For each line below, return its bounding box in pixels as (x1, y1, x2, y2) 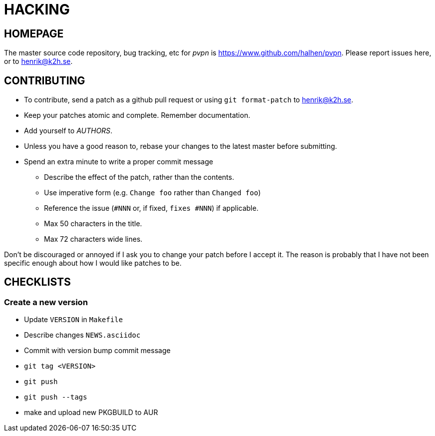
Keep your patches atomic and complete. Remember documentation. (24, 111, 250, 120)
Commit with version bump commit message (24, 346, 171, 355)
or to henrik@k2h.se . (4, 57, 73, 66)
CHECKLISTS (4, 276, 71, 289)
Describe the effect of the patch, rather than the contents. (44, 173, 234, 182)
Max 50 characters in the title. (44, 219, 142, 228)
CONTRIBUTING (4, 74, 85, 87)
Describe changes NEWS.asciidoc (24, 331, 141, 340)
